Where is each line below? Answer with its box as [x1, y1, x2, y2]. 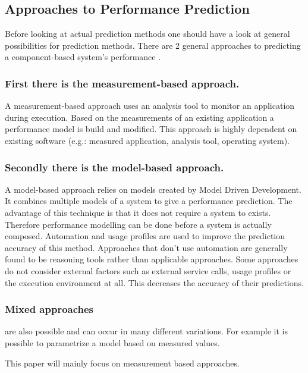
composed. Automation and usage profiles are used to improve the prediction [5, 230, 285, 242]
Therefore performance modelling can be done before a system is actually [5, 218, 272, 230]
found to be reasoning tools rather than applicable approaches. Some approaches [5, 253, 298, 265]
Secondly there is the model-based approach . [5, 159, 224, 174]
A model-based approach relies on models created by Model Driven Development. [5, 183, 301, 195]
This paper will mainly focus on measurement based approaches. [5, 356, 240, 369]
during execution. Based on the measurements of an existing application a [5, 111, 274, 123]
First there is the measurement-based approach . [5, 76, 240, 90]
